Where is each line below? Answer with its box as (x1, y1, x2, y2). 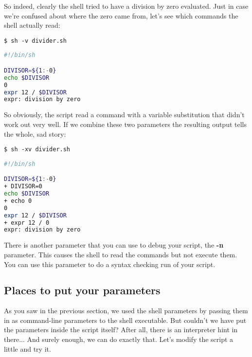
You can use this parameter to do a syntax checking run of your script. (4, 259, 216, 269)
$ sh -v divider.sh (4, 37, 67, 44)
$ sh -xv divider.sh (4, 146, 71, 153)
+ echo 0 (4, 197, 32, 204)
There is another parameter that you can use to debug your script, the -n (4, 240, 224, 250)
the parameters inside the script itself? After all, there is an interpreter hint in (4, 324, 238, 335)
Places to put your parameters (4, 283, 161, 298)
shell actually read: (4, 20, 60, 30)
